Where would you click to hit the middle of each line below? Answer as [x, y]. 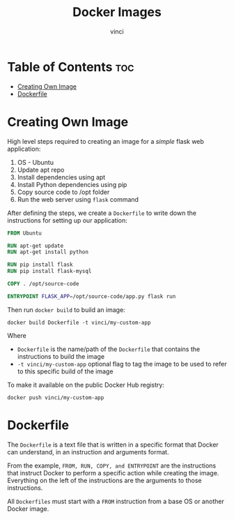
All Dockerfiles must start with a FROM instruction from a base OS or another [116, 501]
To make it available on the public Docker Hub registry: [86, 385]
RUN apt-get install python [48, 252]
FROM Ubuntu [24, 233]
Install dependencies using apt [61, 177]
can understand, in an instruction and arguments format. [88, 452]
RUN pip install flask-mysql [49, 272]
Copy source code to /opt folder [63, 192]
